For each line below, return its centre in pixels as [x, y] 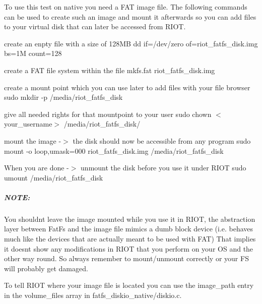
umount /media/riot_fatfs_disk [54, 177]
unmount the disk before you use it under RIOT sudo [163, 168]
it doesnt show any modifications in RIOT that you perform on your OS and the [129, 248]
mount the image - [33, 140]
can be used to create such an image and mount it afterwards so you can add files [130, 16]
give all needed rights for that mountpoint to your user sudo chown [108, 114]
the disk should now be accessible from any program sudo [162, 140]
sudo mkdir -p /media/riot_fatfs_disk [63, 97]
